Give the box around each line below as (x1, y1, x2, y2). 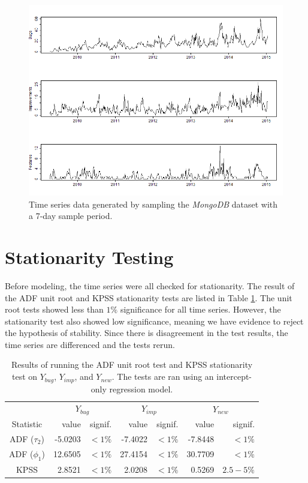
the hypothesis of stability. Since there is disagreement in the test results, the (5, 326, 288, 339)
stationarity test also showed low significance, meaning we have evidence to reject (5, 314, 304, 327)
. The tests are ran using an (111, 370, 214, 383)
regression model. (109, 382, 173, 395)
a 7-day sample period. (29, 209, 113, 222)
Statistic (11, 418, 43, 430)
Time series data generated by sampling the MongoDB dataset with (29, 197, 278, 210)
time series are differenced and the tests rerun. (5, 338, 175, 350)
